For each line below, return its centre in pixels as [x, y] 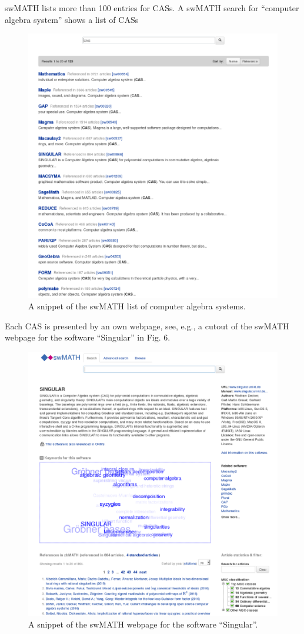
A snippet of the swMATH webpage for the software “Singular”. [143, 624]
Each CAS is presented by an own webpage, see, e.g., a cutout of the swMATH [147, 326]
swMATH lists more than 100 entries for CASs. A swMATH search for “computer [152, 8]
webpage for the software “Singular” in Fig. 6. [88, 337]
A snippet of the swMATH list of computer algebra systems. [137, 306]
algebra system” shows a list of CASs [72, 19]
